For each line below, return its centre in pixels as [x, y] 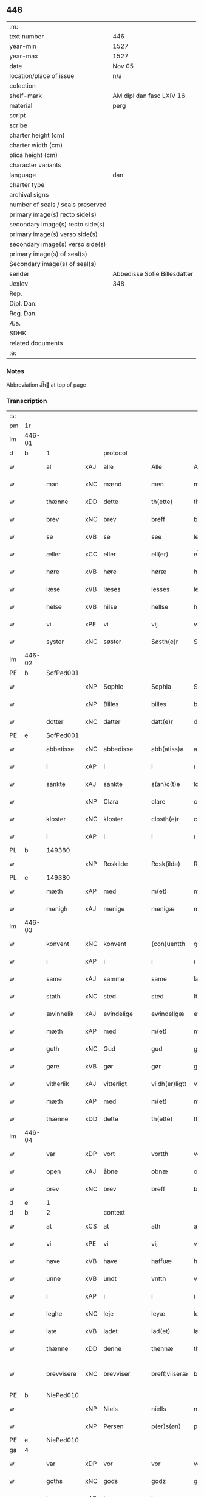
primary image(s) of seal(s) [49, 254]
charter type [27, 184]
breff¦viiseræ [170, 1374]
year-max [24, 56]
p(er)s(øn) [166, 1426]
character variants [36, 165]
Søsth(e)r [165, 642]
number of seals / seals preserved [58, 205]
